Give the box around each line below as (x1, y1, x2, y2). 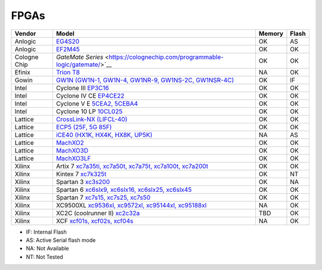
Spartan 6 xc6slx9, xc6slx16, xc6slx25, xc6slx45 (55, 185, 192, 194)
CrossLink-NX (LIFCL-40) (55, 115, 128, 123)
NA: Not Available (26, 245, 69, 252)
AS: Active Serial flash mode (26, 236, 96, 244)
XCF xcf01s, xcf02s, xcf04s (55, 216, 134, 225)
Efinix (14, 68, 31, 76)
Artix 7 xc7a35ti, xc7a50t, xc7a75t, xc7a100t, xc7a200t (55, 162, 209, 170)
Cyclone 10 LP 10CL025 (55, 107, 123, 116)
